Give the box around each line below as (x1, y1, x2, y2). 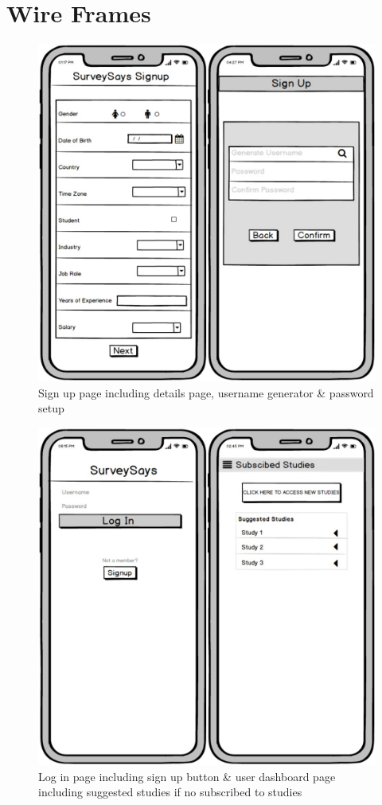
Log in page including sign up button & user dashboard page (38, 768, 336, 784)
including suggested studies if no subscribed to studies (38, 784, 302, 800)
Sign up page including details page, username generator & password (38, 384, 374, 401)
